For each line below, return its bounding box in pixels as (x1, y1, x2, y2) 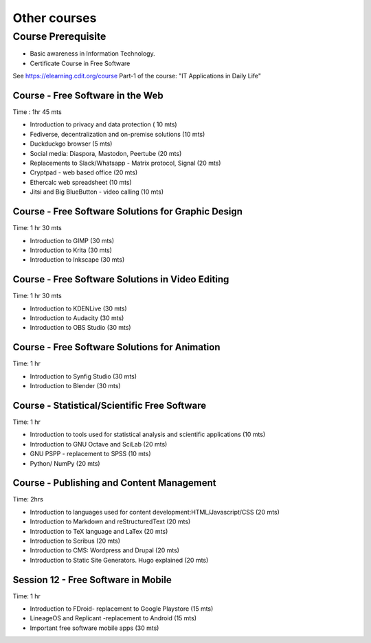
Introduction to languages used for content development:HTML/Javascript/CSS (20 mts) (30, 508, 280, 516)
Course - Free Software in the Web (12, 89, 164, 101)
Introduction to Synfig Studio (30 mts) (30, 372, 137, 381)
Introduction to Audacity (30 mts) (30, 313, 124, 322)
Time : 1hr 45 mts (12, 108, 62, 116)
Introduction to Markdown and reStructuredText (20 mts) (30, 517, 191, 526)
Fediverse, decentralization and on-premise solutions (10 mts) (30, 130, 205, 138)
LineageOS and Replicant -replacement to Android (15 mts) (30, 614, 197, 622)
